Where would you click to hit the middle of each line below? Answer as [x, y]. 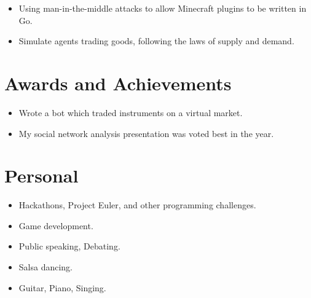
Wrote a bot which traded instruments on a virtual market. [131, 112]
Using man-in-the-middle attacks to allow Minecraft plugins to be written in [163, 8]
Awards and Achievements [118, 83]
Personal [41, 175]
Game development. [56, 225]
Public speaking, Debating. [69, 246]
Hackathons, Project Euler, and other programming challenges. [137, 205]
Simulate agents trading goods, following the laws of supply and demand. [156, 41]
